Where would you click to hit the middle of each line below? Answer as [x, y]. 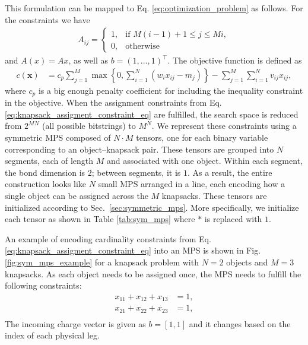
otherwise [142, 46]
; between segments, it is [136, 172]
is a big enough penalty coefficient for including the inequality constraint [171, 90]
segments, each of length [49, 161]
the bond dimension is [45, 172]
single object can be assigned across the [77, 196]
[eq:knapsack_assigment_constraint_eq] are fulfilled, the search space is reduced [152, 114]
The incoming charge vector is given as [75, 323]
